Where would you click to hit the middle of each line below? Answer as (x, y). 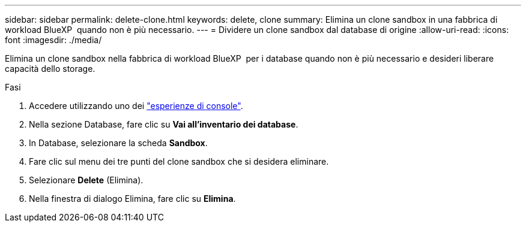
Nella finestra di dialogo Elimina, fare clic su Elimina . (132, 199)
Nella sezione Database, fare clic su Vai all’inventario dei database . (164, 124)
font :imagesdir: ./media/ (53, 40)
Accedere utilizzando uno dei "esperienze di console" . (136, 106)
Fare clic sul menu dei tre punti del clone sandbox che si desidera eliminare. (179, 161)
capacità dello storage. (50, 69)
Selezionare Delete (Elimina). (86, 180)
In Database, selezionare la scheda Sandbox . (118, 143)
